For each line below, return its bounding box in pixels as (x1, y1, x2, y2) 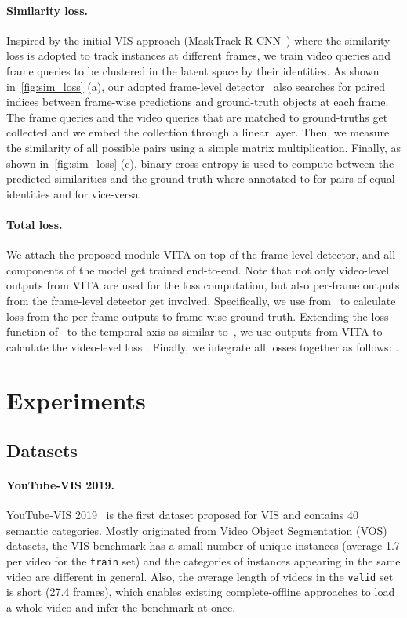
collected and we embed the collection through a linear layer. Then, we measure (6, 124, 390, 140)
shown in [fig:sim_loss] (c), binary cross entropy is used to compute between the (6, 154, 394, 171)
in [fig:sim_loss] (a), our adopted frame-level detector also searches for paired (6, 78, 385, 94)
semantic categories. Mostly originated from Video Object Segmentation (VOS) (6, 522, 387, 538)
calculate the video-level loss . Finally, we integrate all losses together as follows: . (6, 338, 399, 354)
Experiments (6, 384, 146, 416)
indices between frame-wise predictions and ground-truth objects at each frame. (6, 93, 389, 110)
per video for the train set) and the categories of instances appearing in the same (6, 553, 401, 569)
